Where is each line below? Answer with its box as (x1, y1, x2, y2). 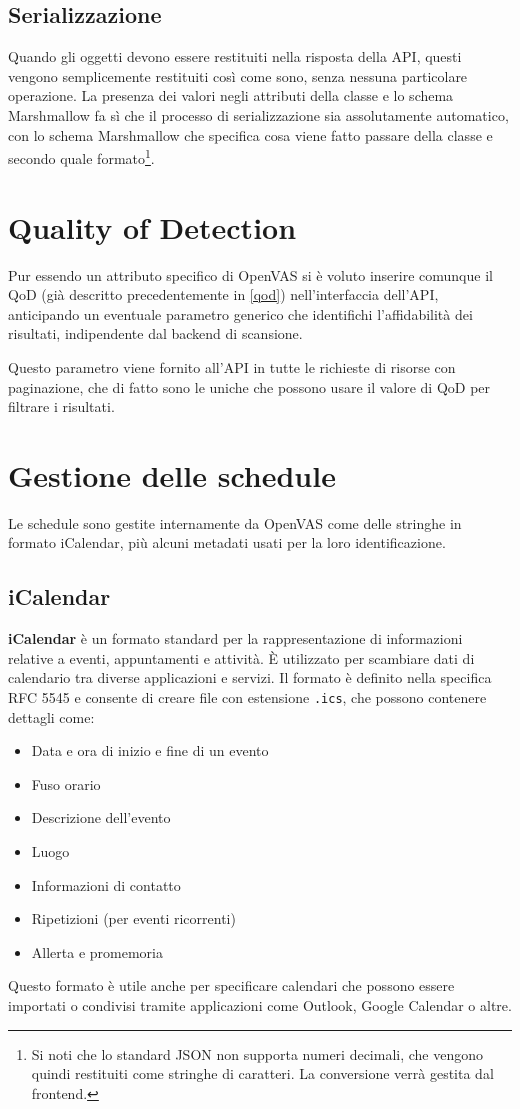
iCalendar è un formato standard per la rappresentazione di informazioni (8, 628, 463, 649)
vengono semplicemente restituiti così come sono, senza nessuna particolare (8, 65, 468, 86)
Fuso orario (31, 773, 101, 794)
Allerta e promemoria (31, 941, 163, 962)
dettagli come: (8, 706, 95, 727)
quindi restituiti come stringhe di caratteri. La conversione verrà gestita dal (31, 1063, 494, 1084)
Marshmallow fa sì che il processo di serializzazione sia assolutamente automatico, (8, 104, 509, 125)
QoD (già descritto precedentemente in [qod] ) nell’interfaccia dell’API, (8, 284, 439, 305)
